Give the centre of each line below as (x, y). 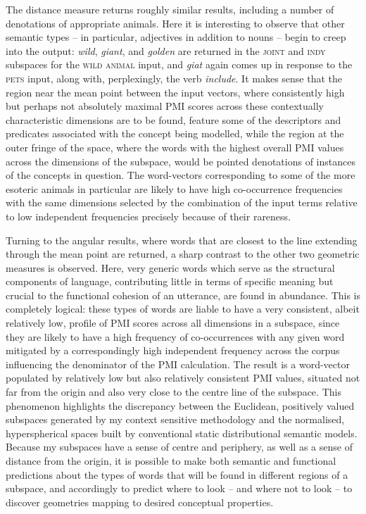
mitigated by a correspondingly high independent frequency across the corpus (173, 350)
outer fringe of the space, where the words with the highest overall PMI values (175, 147)
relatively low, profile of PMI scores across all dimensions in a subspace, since (173, 323)
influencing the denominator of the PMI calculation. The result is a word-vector (178, 364)
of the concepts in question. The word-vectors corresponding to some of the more (181, 175)
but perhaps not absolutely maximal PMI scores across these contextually (165, 106)
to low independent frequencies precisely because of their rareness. (149, 216)
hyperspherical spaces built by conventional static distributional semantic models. (182, 433)
